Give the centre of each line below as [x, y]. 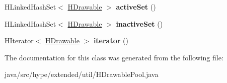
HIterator [19, 40]
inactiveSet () [139, 23]
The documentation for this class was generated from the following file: [114, 57]
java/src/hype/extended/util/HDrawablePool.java [82, 74]
